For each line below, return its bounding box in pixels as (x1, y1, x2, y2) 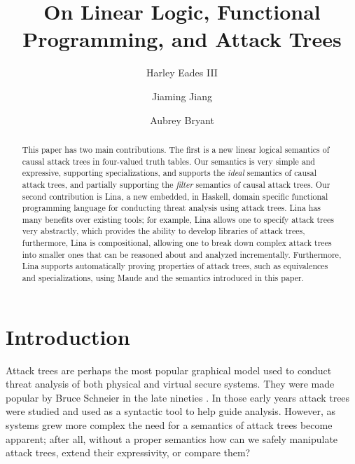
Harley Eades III (146, 65, 218, 80)
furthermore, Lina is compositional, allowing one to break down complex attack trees (22, 237, 332, 249)
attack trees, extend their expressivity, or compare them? (6, 445, 251, 460)
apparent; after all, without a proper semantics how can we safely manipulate (6, 431, 338, 446)
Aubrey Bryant (150, 112, 214, 127)
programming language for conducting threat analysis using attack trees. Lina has (22, 202, 321, 214)
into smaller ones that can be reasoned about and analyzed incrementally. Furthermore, (22, 248, 342, 260)
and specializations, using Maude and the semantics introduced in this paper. (22, 272, 304, 284)
